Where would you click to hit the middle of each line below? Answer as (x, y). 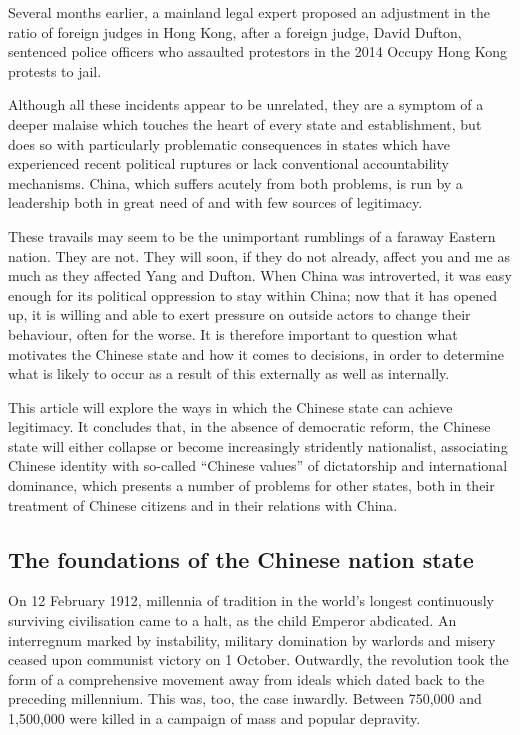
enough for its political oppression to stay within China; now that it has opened (252, 294)
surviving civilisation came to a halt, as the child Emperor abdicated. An (232, 620)
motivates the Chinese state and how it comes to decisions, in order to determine (256, 353)
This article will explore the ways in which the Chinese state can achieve (230, 406)
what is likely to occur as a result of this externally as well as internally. (229, 373)
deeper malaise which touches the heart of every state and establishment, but (245, 123)
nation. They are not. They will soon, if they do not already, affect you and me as (259, 255)
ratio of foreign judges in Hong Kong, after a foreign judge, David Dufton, (235, 31)
